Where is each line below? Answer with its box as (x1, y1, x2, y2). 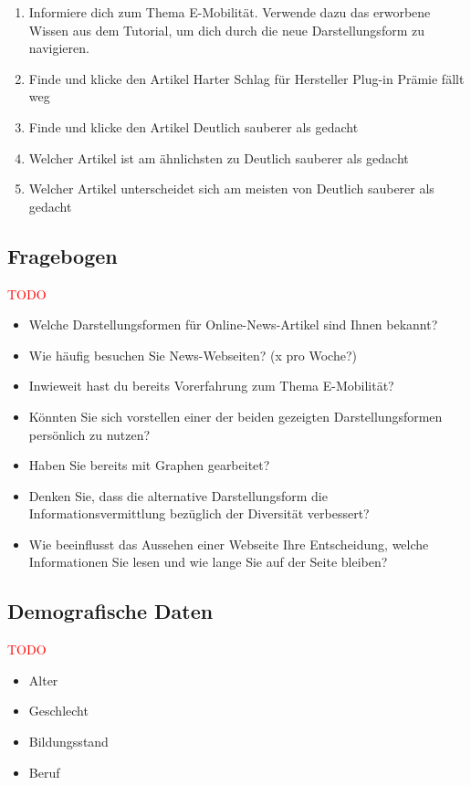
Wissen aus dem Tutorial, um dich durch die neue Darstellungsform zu (28, 20, 424, 39)
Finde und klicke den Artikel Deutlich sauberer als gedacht (28, 117, 359, 136)
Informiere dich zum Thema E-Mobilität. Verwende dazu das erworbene (28, 3, 431, 21)
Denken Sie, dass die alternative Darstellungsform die (28, 486, 328, 505)
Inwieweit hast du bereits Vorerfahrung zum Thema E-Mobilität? (28, 376, 394, 395)
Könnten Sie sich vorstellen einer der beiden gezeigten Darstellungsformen (28, 406, 443, 425)
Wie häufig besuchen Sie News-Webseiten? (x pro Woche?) (28, 345, 357, 364)
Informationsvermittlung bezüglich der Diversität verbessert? (28, 504, 370, 523)
